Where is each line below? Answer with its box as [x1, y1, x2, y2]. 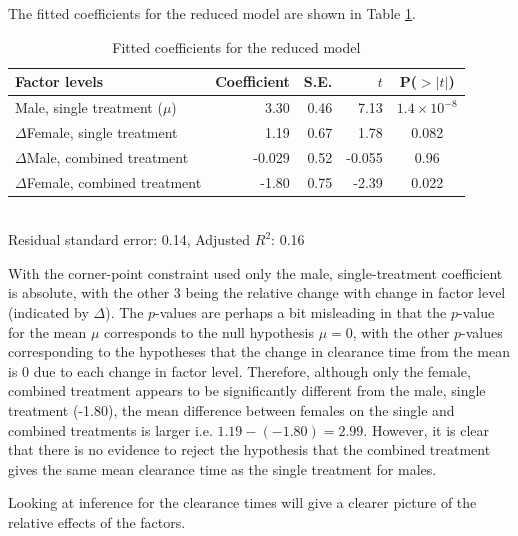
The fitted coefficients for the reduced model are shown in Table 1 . [8, 3, 416, 23]
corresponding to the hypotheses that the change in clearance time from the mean [8, 341, 511, 362]
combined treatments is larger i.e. [8, 419, 213, 440]
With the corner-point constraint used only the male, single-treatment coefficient [8, 262, 503, 283]
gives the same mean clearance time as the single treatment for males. [8, 458, 437, 479]
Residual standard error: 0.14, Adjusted [8, 229, 251, 250]
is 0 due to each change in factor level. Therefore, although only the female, [8, 360, 471, 381]
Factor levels [15, 71, 104, 92]
